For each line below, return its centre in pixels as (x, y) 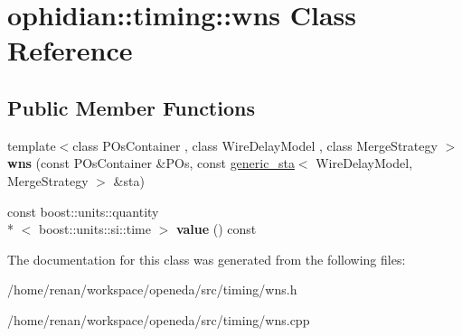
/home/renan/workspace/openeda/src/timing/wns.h (152, 289)
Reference (70, 50)
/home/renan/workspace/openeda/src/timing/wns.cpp (159, 319)
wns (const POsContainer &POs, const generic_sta (151, 163)
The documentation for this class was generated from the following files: (207, 259)
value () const (216, 229)
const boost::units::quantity (83, 211)
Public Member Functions (131, 107)
